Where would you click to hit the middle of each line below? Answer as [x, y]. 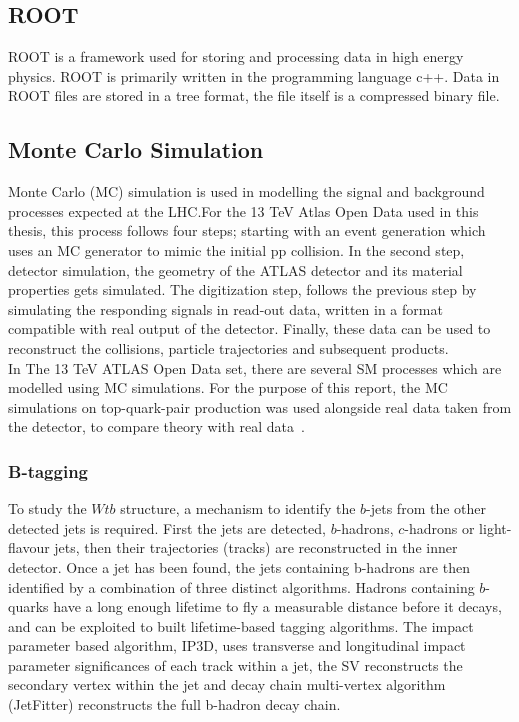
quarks [28, 606]
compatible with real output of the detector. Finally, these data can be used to [249, 328]
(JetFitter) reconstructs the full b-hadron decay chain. [174, 704]
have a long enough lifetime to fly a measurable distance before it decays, [277, 606]
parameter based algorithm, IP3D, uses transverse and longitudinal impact [237, 645]
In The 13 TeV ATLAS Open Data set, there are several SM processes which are [255, 367]
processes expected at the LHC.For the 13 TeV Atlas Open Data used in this [243, 210]
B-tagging [48, 470]
